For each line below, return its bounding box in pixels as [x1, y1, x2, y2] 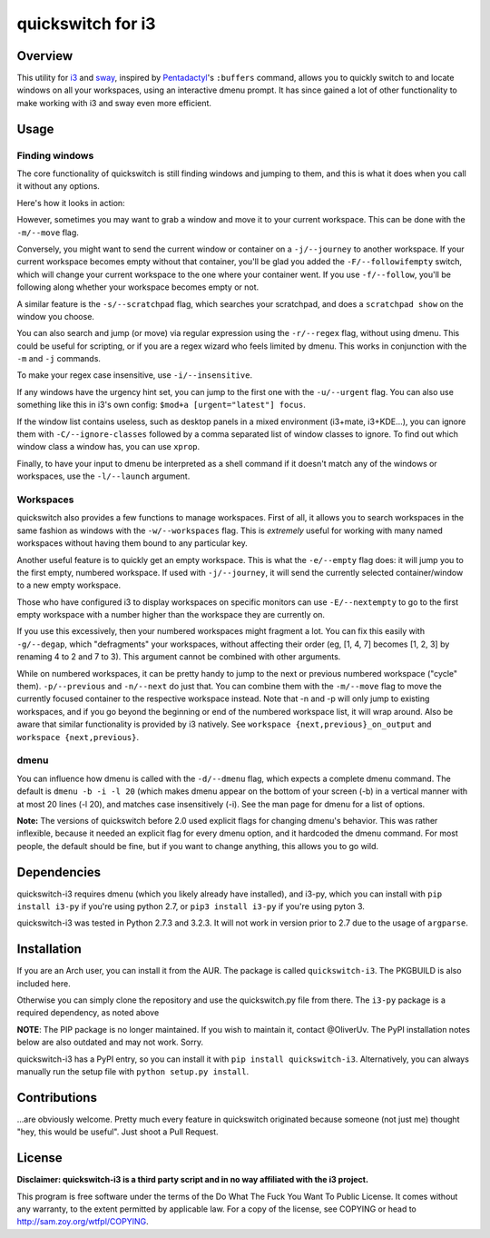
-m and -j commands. [16, 353, 102, 364]
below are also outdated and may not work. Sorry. [16, 1036, 204, 1048]
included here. [16, 977, 72, 989]
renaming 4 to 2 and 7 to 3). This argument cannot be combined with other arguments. [16, 651, 341, 662]
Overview [16, 48, 73, 64]
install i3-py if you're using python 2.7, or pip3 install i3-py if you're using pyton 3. [16, 900, 365, 912]
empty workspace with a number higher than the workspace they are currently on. [16, 609, 326, 620]
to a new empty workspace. [16, 579, 122, 590]
